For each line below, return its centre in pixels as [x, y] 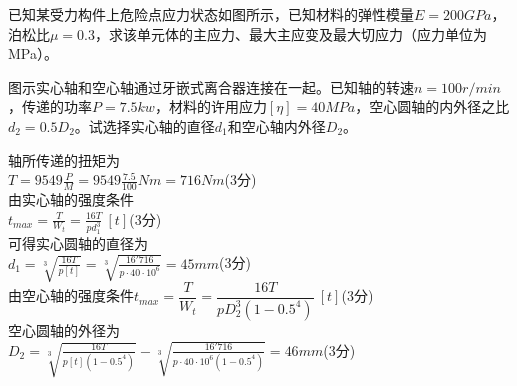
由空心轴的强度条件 [71, 295]
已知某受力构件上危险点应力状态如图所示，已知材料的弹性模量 [211, 14]
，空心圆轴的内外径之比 [432, 106]
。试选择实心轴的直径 [144, 125]
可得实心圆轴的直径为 [78, 242]
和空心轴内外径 [276, 125]
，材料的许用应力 [210, 106]
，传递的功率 [50, 106]
